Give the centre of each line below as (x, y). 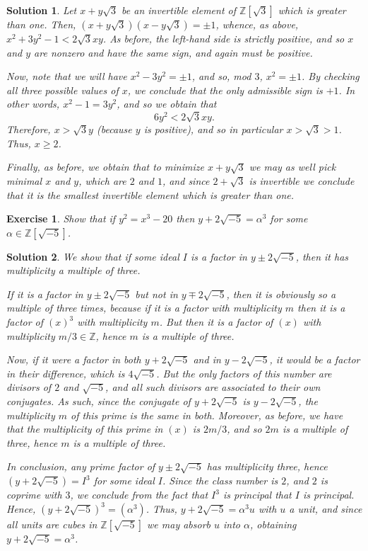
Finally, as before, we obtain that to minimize (105, 167)
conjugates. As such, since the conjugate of (99, 401)
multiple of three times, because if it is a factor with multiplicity (144, 308)
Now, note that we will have (67, 76)
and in (207, 359)
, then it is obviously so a (281, 294)
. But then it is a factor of (216, 322)
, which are (102, 180)
